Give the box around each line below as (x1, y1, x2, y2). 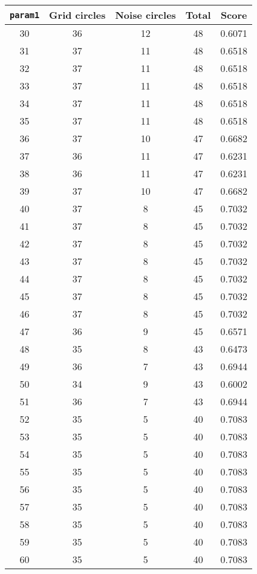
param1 (10, 10, 40, 20)
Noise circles (115, 8, 176, 22)
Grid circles (49, 8, 106, 22)
